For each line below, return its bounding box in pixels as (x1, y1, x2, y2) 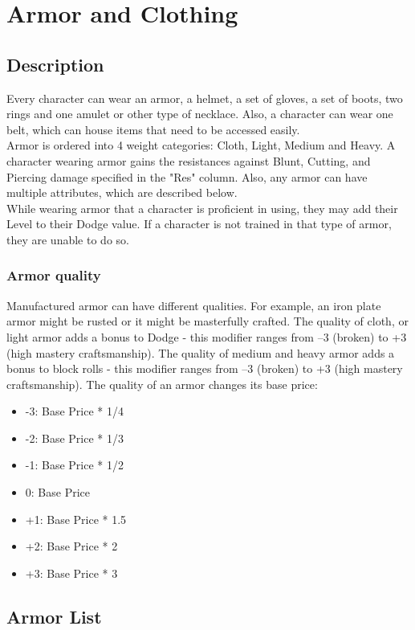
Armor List (6, 603, 102, 628)
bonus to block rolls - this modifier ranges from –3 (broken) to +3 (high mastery (6, 360, 403, 377)
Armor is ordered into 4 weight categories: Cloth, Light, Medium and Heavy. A (6, 137, 396, 153)
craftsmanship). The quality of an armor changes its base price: (6, 375, 318, 392)
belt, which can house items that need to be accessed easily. (6, 121, 300, 137)
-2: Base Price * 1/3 (25, 429, 124, 446)
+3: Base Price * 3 (25, 564, 118, 581)
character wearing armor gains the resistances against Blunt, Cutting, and (6, 152, 371, 169)
